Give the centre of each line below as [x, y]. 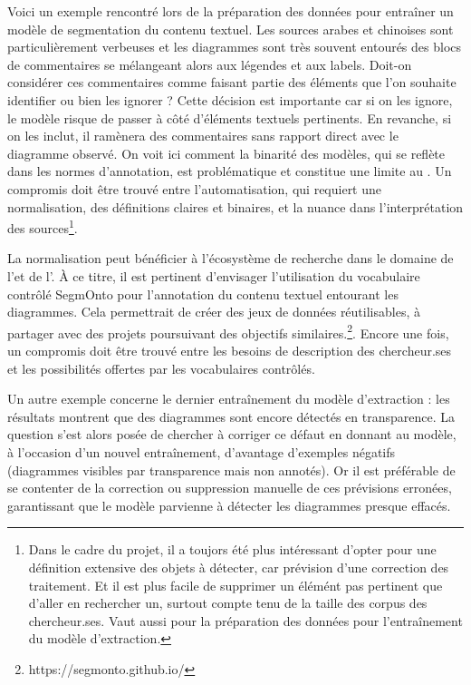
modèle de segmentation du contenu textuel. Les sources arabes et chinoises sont [231, 29]
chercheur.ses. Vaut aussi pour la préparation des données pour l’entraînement [245, 620]
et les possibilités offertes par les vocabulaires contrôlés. [161, 368]
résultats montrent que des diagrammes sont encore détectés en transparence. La [231, 416]
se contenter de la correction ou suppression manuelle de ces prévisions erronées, [230, 488]
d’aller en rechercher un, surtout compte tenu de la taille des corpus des [228, 603]
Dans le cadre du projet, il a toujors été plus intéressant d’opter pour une [232, 549]
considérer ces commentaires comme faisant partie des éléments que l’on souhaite [232, 82]
